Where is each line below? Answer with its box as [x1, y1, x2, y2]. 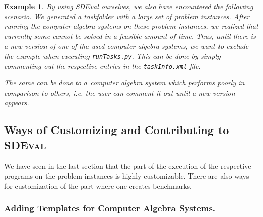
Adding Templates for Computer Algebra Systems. [4, 202, 216, 214]
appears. [4, 97, 29, 108]
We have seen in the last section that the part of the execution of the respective [4, 160, 251, 171]
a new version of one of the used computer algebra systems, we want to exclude [4, 40, 249, 51]
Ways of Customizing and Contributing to [4, 122, 229, 138]
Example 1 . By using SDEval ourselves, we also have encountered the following [4, 1, 253, 11]
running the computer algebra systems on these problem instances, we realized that [4, 21, 258, 31]
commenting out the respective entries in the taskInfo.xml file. [4, 60, 201, 71]
